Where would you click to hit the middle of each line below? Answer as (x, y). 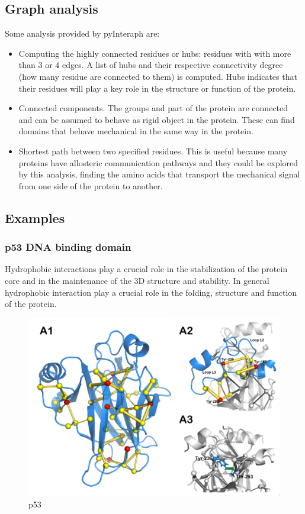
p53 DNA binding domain (68, 247)
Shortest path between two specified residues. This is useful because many (153, 151)
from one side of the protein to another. (91, 185)
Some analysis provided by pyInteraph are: (82, 33)
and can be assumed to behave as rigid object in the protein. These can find (157, 119)
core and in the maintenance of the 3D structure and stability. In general (137, 280)
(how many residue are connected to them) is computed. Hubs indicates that (158, 76)
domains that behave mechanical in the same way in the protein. (136, 131)
